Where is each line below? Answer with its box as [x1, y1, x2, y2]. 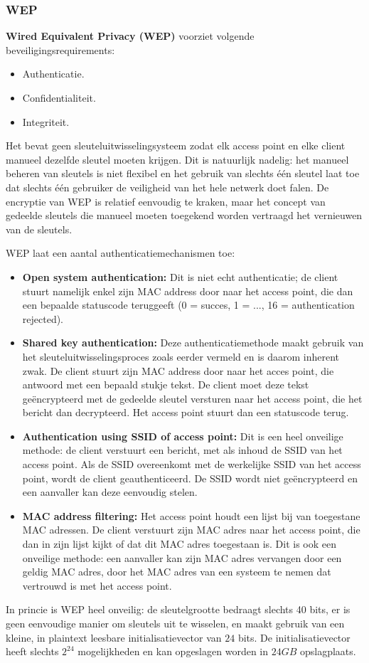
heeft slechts [6, 644, 59, 659]
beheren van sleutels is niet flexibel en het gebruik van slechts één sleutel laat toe [6, 166, 360, 181]
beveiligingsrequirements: [6, 42, 115, 57]
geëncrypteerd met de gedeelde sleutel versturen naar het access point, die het [22, 391, 363, 405]
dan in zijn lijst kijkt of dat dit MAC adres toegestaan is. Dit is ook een [22, 536, 337, 551]
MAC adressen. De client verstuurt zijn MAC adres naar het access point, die [22, 522, 360, 537]
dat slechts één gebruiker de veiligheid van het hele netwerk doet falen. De [6, 179, 329, 194]
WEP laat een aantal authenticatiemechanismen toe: [6, 245, 235, 260]
